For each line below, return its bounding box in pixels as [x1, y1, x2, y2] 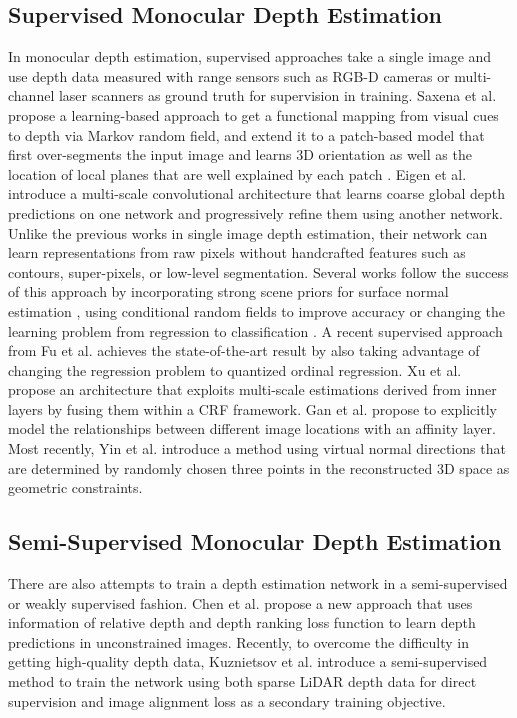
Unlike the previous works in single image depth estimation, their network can [8, 222, 488, 243]
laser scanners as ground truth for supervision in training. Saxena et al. [58, 85, 497, 106]
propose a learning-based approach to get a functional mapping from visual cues [8, 104, 499, 125]
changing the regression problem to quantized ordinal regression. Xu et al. [8, 359, 462, 380]
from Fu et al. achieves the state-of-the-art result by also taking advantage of [8, 340, 480, 361]
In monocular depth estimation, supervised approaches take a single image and [8, 46, 492, 67]
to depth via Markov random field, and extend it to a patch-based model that [8, 124, 485, 145]
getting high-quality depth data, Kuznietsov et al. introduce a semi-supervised [8, 651, 488, 672]
